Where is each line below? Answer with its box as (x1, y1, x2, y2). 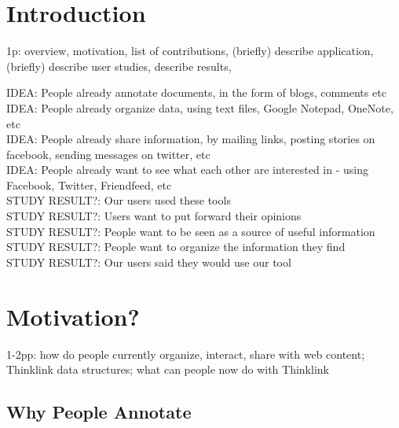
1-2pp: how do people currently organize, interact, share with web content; (6, 345, 365, 362)
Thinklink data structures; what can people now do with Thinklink (6, 361, 329, 378)
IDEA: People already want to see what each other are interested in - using (6, 161, 368, 178)
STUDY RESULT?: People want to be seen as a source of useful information (6, 223, 375, 239)
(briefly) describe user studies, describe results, (6, 57, 232, 74)
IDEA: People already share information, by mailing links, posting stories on (6, 131, 375, 147)
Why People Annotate (6, 400, 192, 424)
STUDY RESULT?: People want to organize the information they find (6, 238, 346, 255)
